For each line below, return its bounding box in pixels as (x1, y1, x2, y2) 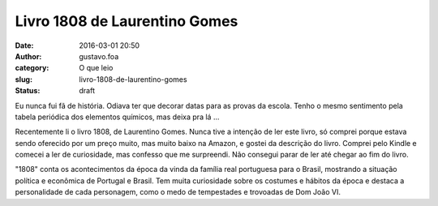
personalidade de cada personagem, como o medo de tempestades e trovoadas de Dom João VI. (15, 187, 341, 197)
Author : (15, 51, 42, 61)
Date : (15, 41, 34, 50)
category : (15, 63, 49, 73)
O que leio (79, 63, 114, 73)
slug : (15, 74, 32, 84)
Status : (15, 86, 41, 96)
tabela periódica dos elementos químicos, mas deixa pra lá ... (15, 112, 220, 122)
